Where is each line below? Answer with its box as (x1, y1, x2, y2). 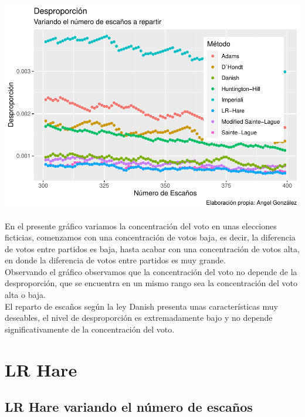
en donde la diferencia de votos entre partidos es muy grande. (5, 254, 226, 266)
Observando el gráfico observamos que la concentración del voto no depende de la (5, 265, 297, 277)
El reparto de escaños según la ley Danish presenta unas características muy (5, 300, 278, 312)
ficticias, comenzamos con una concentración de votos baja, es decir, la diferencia (5, 231, 296, 243)
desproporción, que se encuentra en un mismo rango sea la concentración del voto (5, 277, 298, 289)
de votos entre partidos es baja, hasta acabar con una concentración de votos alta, (5, 242, 300, 255)
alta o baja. (5, 289, 46, 301)
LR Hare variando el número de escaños (5, 398, 253, 416)
